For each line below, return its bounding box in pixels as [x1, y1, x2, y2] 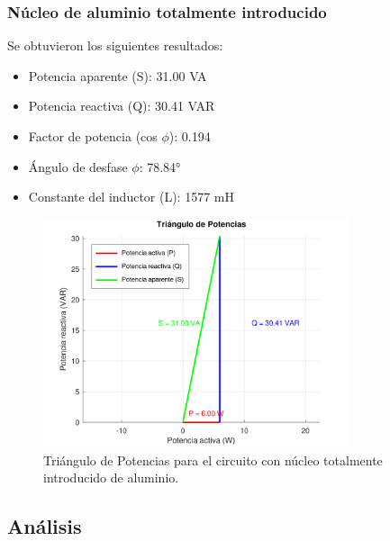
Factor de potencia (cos [28, 127, 158, 145]
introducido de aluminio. [43, 468, 179, 487]
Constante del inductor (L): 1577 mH [28, 187, 234, 206]
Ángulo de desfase [28, 157, 128, 176]
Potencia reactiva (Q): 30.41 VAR [28, 96, 215, 115]
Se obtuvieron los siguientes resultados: [7, 36, 223, 55]
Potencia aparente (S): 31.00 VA [28, 66, 207, 85]
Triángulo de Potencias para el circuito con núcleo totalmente [43, 450, 383, 469]
